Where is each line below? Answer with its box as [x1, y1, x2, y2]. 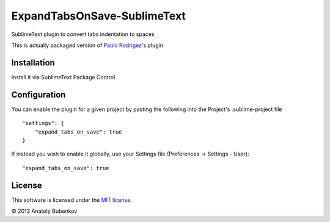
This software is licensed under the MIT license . [11, 196, 133, 204]
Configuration [11, 89, 66, 100]
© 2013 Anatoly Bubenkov [11, 207, 78, 215]
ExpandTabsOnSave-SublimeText [11, 9, 186, 23]
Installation [11, 57, 55, 68]
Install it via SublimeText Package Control [11, 73, 116, 81]
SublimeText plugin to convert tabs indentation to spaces [11, 30, 155, 38]
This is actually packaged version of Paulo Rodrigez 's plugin [11, 41, 163, 49]
